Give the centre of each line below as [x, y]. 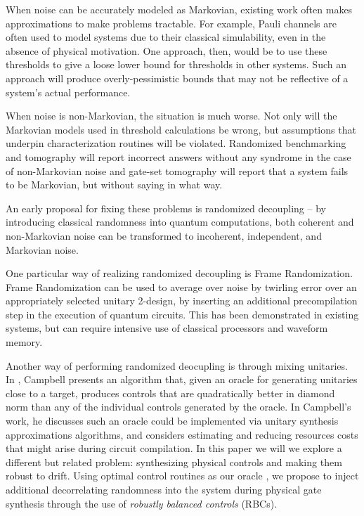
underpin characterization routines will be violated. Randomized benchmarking [176, 143]
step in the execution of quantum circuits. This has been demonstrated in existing [182, 314]
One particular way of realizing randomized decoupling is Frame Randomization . [179, 273]
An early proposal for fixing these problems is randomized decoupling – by [166, 208]
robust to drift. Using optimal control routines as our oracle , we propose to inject [182, 476]
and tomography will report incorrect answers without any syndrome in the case [178, 156]
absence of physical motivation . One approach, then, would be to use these [167, 50]
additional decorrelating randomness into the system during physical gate [164, 489]
